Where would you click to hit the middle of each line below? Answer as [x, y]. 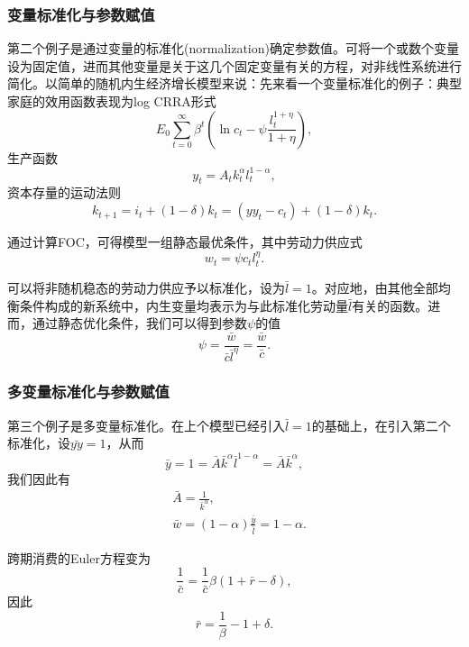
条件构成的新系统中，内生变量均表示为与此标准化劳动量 [184, 305]
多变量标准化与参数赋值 [88, 392]
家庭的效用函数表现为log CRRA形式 [112, 101]
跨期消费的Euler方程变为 [79, 557]
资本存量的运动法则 [64, 192]
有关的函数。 [390, 305]
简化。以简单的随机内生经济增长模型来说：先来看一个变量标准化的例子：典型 [234, 83]
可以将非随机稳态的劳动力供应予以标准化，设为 [146, 287]
